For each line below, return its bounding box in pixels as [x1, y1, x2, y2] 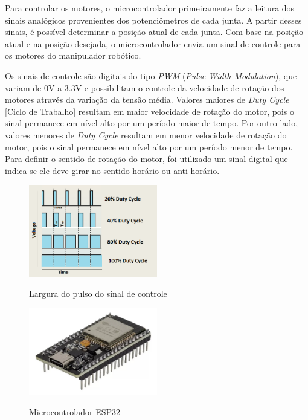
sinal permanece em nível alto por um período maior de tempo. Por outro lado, [5, 117, 298, 129]
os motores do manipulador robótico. [5, 49, 141, 62]
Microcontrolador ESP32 [29, 405, 121, 418]
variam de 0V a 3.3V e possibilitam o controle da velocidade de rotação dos [5, 81, 284, 94]
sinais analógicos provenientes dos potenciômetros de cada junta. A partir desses [5, 13, 302, 26]
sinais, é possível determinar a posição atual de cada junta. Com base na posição [5, 25, 304, 38]
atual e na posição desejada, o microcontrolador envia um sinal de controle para [5, 37, 301, 50]
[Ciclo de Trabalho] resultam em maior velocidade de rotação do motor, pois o [5, 105, 295, 117]
